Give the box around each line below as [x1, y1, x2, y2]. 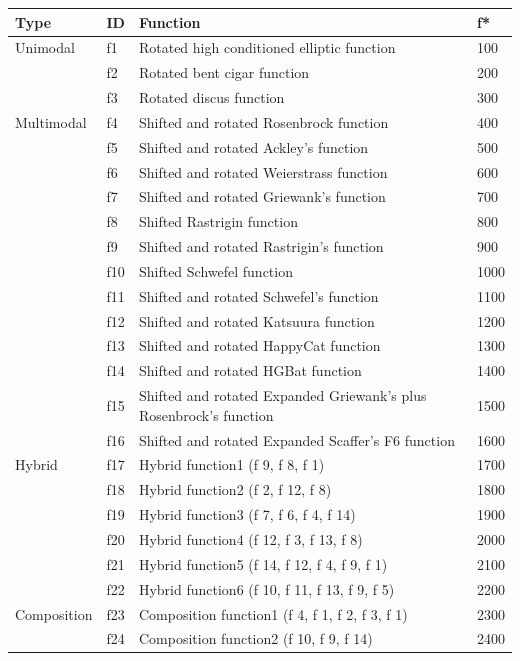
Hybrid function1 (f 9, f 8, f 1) [138, 454, 325, 475]
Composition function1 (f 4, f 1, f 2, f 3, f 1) [138, 603, 408, 624]
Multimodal [15, 111, 87, 132]
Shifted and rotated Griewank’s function [138, 186, 386, 207]
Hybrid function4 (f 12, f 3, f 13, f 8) [138, 528, 363, 549]
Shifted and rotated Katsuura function [138, 310, 375, 331]
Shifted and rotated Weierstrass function [138, 161, 388, 182]
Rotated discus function [138, 87, 285, 108]
